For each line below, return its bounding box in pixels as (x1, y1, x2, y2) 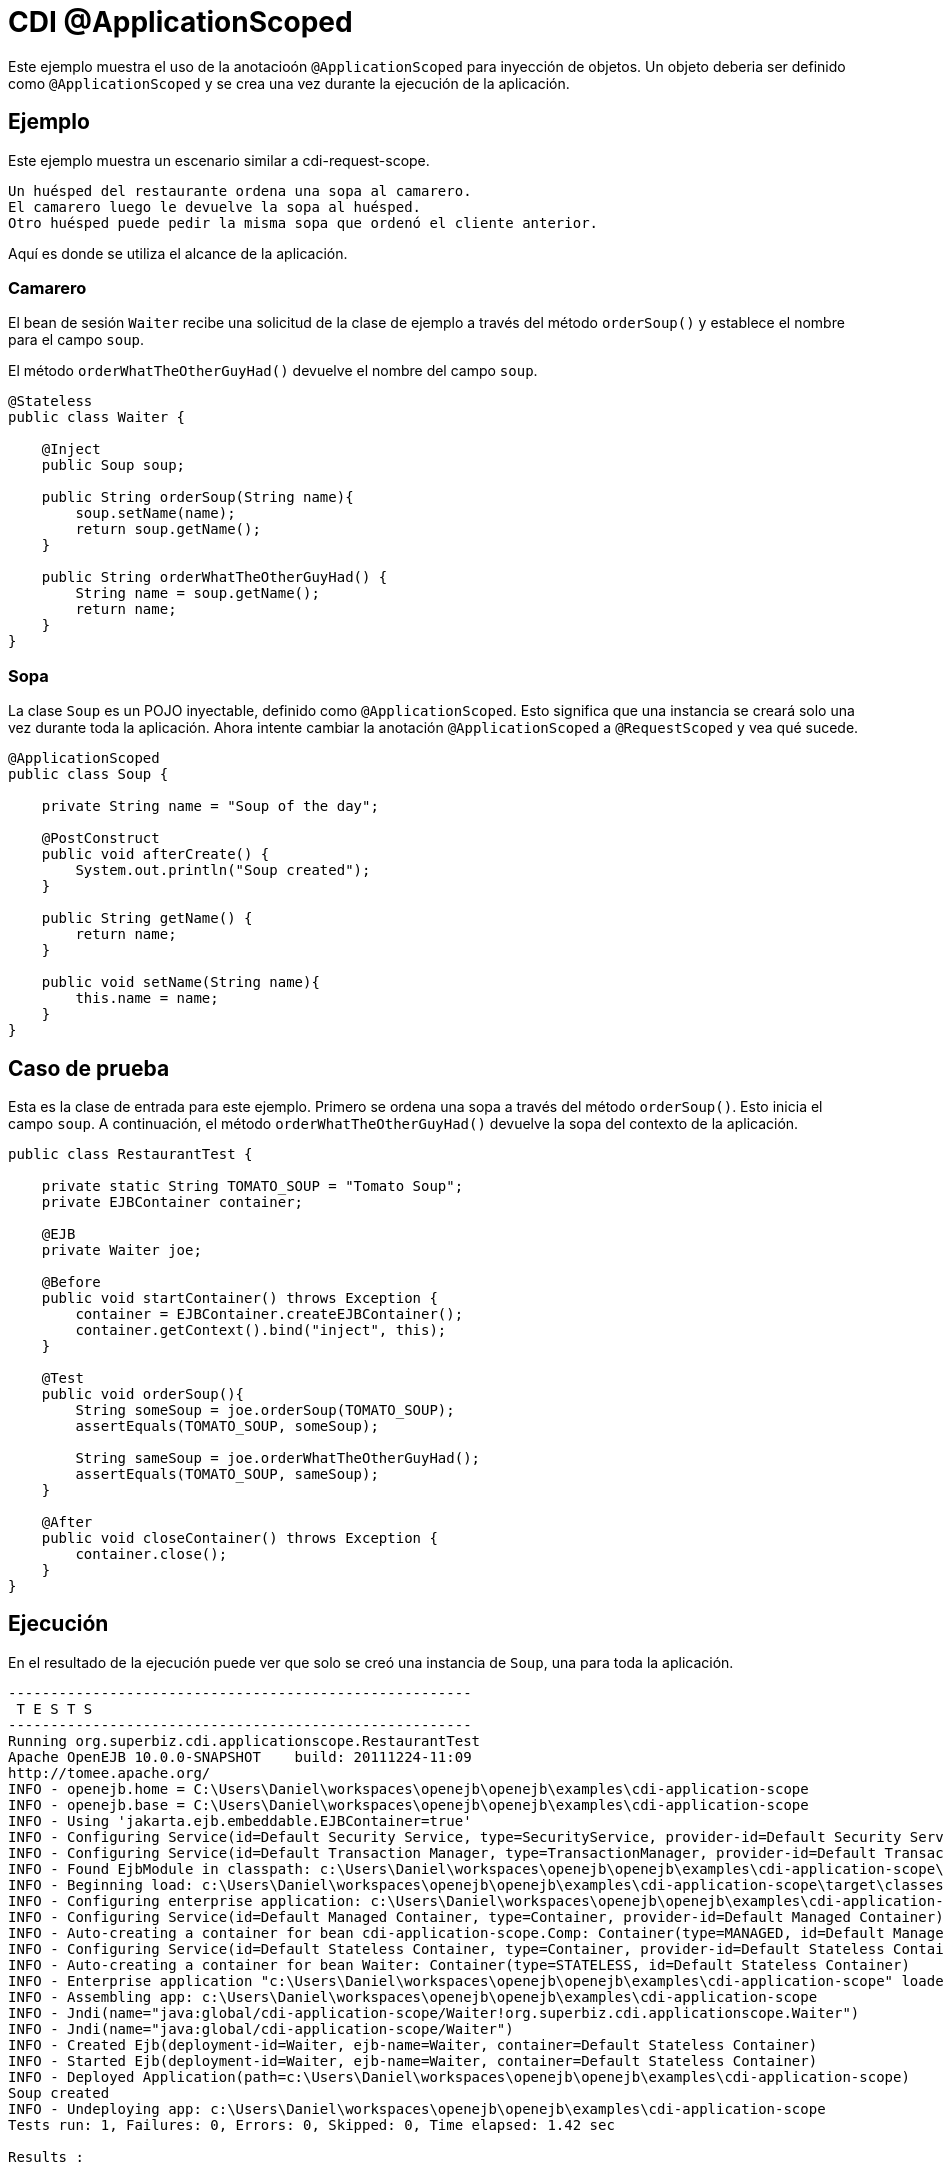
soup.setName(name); (75, 505, 236, 522)
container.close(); (75, 1545, 228, 1562)
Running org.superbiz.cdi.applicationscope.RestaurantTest (8, 1732, 481, 1749)
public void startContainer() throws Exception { (41, 1289, 438, 1306)
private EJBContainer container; (41, 1193, 304, 1210)
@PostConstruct (41, 830, 160, 847)
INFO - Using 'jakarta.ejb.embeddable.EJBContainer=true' (8, 1812, 472, 1829)
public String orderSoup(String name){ (41, 489, 354, 506)
